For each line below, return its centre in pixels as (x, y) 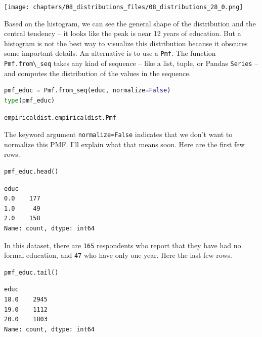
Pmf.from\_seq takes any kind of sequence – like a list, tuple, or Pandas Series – (131, 63)
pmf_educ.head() (31, 171)
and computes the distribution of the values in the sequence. (98, 73)
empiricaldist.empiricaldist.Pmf (60, 117)
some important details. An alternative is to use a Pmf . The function (110, 53)
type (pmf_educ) (30, 100)
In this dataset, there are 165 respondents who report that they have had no (123, 245)
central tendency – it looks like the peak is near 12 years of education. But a (123, 33)
